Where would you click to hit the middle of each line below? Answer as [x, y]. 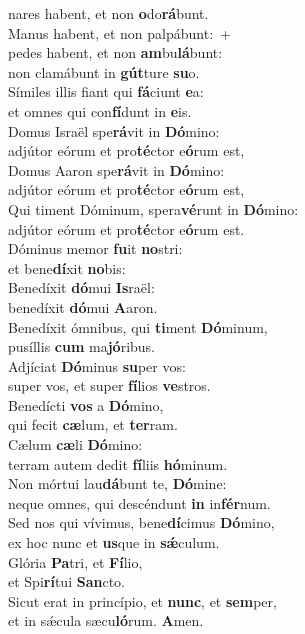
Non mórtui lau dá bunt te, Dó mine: [117, 483]
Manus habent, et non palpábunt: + [119, 32]
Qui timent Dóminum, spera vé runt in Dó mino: [153, 208]
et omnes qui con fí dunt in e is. [100, 110]
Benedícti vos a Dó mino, [86, 404]
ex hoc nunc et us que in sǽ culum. [114, 542]
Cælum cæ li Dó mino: [75, 444]
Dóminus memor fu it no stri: [95, 248]
